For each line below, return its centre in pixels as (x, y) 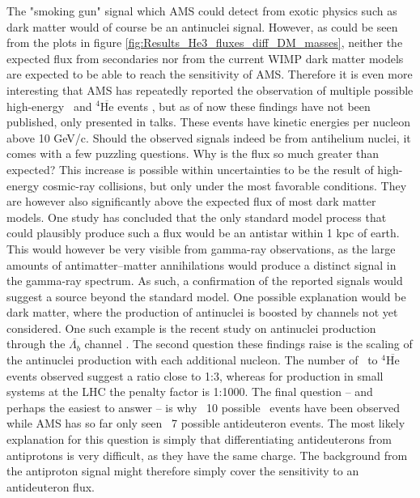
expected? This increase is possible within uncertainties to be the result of (190, 169)
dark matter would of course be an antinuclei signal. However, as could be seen (202, 26)
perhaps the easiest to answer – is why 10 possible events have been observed (204, 407)
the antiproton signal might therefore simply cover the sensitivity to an (183, 471)
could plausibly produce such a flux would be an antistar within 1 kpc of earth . (203, 233)
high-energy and (49, 106)
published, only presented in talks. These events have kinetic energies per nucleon (209, 122)
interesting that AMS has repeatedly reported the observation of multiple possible (210, 89)
